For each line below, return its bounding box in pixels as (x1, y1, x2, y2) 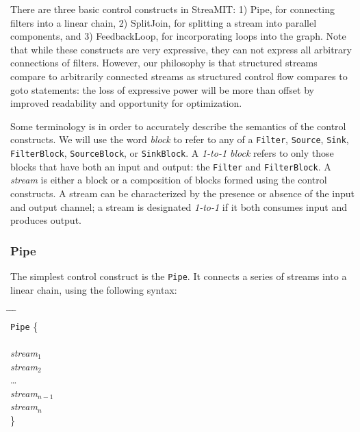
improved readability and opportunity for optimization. (10, 96, 242, 110)
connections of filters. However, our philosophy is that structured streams (10, 55, 318, 70)
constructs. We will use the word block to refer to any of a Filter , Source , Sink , (10, 132, 349, 147)
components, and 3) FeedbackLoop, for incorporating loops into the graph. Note (10, 29, 346, 43)
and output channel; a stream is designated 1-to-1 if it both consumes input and (10, 199, 347, 214)
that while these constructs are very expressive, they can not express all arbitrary (10, 42, 352, 56)
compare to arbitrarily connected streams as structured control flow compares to (10, 68, 348, 83)
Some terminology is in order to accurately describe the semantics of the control (10, 118, 346, 133)
